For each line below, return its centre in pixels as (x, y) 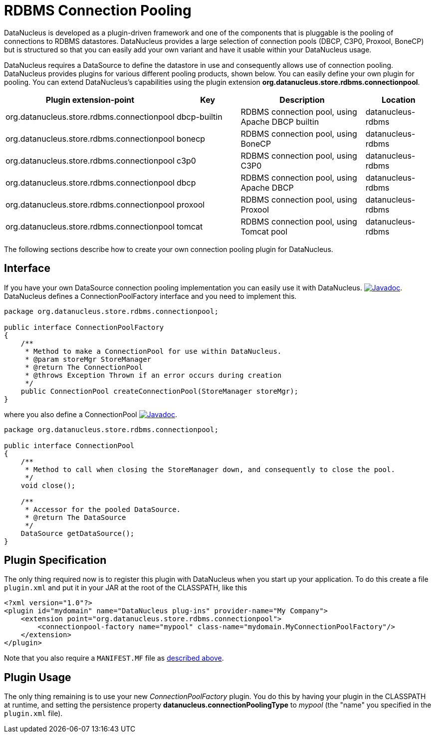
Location (399, 100)
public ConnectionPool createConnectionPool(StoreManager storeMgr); (160, 391)
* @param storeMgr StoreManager (88, 359)
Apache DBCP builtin (280, 122)
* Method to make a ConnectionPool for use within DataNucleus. (153, 351)
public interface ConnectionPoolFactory (84, 327)
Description (302, 100)
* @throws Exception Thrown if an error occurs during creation (153, 375)
